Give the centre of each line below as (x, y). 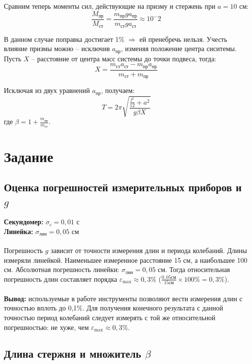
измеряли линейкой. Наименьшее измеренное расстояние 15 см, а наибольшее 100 (126, 260)
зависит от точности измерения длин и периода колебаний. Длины (149, 250)
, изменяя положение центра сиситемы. (179, 48)
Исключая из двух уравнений (47, 90)
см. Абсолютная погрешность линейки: (62, 269)
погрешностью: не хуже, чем (46, 327)
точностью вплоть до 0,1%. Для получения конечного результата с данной (114, 308)
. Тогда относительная (198, 269)
